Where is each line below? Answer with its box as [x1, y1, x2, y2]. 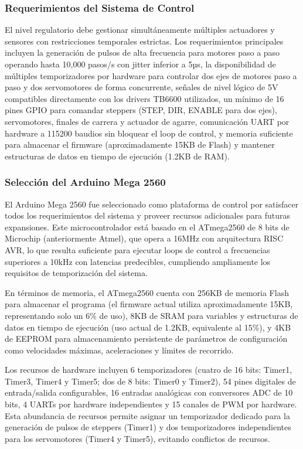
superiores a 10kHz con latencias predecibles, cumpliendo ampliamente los [5, 255, 271, 267]
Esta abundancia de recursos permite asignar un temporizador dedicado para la [5, 409, 290, 421]
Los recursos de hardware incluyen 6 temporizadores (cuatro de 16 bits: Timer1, [5, 363, 292, 376]
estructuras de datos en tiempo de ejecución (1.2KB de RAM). [5, 149, 230, 162]
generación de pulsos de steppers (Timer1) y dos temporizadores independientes [5, 421, 291, 433]
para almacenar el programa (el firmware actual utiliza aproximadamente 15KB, [5, 298, 293, 310]
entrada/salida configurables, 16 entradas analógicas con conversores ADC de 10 [5, 386, 293, 399]
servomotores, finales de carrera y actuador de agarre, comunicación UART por [5, 115, 290, 127]
